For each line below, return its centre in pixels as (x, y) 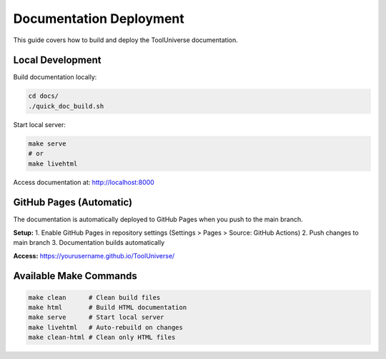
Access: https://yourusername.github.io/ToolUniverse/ (94, 256)
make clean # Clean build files (94, 297)
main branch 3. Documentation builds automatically (89, 243)
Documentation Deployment (99, 19)
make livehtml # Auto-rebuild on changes (106, 327)
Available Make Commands (75, 276)
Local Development (57, 60)
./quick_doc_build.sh (66, 106)
